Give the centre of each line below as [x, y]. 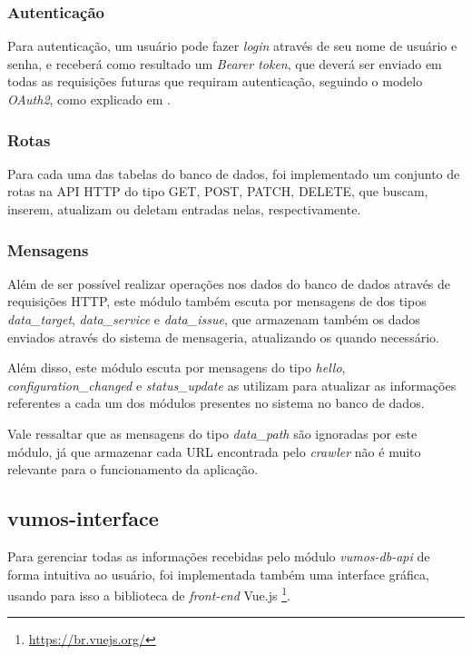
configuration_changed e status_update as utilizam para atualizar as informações [232, 385]
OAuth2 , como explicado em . [89, 99]
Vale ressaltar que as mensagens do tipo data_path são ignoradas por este [212, 433]
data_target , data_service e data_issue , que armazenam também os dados [214, 319]
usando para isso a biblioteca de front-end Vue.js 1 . [149, 594]
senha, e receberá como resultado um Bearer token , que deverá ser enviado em [225, 63]
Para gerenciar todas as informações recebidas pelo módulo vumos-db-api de [219, 556]
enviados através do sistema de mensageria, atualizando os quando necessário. [223, 337]
